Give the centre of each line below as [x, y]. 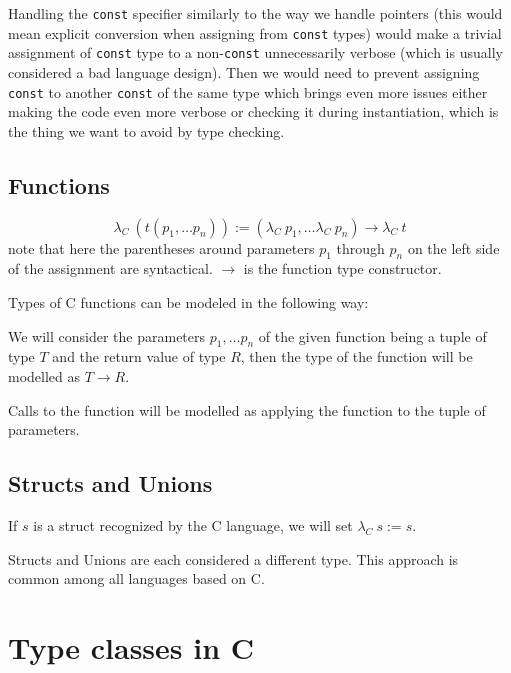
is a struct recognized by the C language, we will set [193, 524]
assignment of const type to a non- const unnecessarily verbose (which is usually [255, 52]
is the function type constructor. [342, 268]
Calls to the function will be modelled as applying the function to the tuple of [247, 409]
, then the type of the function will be [356, 356]
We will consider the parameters [107, 335]
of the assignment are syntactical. [110, 268]
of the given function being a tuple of [372, 335]
